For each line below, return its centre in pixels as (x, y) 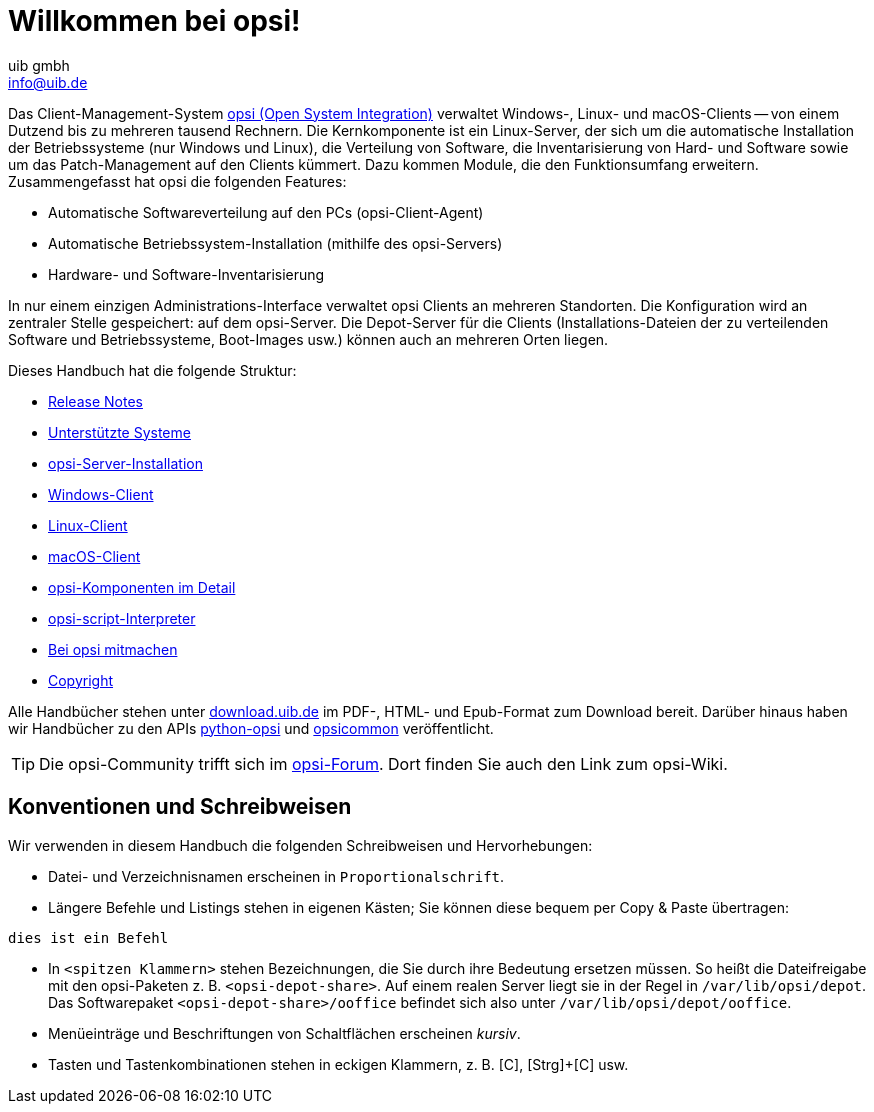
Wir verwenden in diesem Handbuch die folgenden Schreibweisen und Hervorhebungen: (300, 845)
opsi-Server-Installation (125, 463)
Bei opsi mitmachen (113, 649)
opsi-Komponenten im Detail (142, 587)
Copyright (81, 680)
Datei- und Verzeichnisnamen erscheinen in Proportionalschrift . (276, 876)
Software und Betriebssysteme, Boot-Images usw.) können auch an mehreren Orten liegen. (308, 339)
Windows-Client (101, 494)
